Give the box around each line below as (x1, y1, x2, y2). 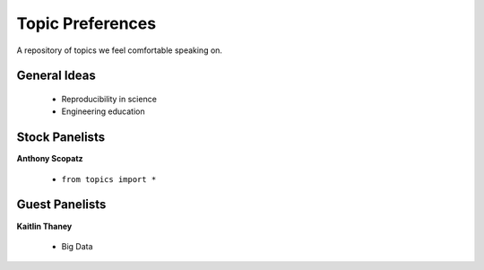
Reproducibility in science (61, 93, 157, 104)
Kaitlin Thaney (16, 221, 73, 231)
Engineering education (61, 106, 145, 117)
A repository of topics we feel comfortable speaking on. (16, 45, 223, 56)
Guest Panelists (16, 197, 107, 213)
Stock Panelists (16, 130, 106, 145)
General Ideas (16, 68, 96, 83)
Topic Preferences (16, 13, 157, 33)
